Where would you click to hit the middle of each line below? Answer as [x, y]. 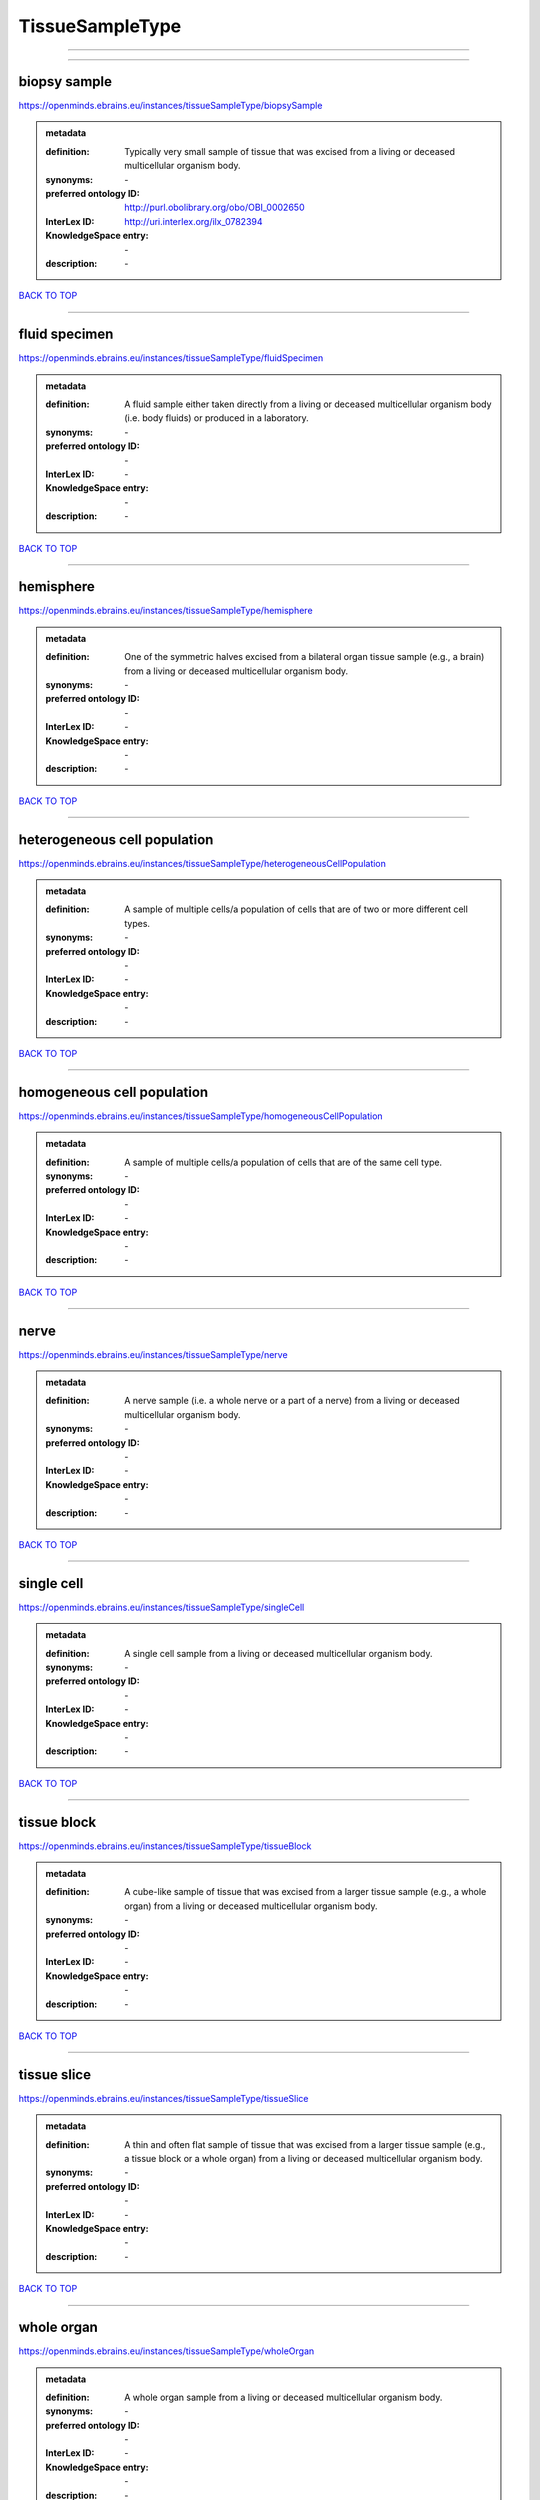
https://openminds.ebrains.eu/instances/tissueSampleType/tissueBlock [165, 1846]
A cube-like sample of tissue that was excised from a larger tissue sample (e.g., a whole [305, 1892]
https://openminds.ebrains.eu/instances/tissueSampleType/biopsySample [170, 106]
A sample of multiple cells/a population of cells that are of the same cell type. [283, 1162]
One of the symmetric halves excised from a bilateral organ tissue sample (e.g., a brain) [304, 657]
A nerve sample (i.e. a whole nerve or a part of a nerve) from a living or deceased [292, 1401]
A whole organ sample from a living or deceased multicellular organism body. [283, 2397]
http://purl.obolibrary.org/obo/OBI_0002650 [214, 207]
